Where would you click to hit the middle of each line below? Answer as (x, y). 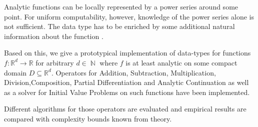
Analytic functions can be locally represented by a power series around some (121, 6)
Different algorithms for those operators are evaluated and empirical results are (125, 109)
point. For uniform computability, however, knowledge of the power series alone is (129, 16)
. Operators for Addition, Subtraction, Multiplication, (133, 72)
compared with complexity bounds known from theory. (88, 118)
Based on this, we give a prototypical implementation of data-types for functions (127, 53)
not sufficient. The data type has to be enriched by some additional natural (119, 26)
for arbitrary (55, 62)
